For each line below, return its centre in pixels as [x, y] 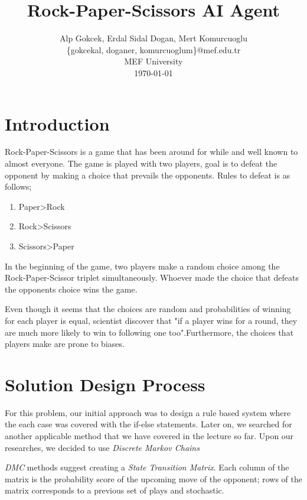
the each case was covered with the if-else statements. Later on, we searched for [148, 424]
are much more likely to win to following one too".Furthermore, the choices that [149, 332]
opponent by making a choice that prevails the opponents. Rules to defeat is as [148, 175]
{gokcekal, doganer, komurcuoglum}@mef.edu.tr [153, 49]
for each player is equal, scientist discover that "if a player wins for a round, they [151, 320]
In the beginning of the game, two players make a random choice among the [142, 266]
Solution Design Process [105, 384]
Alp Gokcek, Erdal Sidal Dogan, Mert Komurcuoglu [153, 38]
